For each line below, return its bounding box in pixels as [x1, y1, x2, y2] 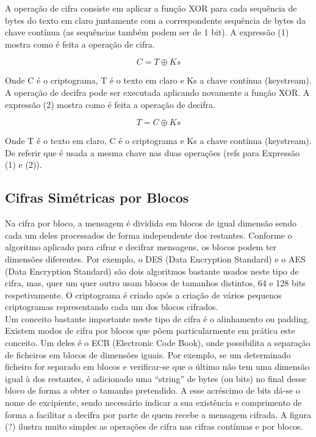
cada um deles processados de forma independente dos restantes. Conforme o [5, 228, 292, 241]
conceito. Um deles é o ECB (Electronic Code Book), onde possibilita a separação [5, 336, 311, 349]
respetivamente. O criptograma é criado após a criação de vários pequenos [5, 288, 282, 301]
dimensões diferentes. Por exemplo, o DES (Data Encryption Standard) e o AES [5, 252, 306, 265]
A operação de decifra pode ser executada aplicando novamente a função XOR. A [5, 85, 310, 98]
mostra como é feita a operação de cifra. [5, 37, 155, 50]
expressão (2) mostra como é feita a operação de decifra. [5, 98, 215, 110]
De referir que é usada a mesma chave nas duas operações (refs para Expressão [5, 146, 300, 159]
